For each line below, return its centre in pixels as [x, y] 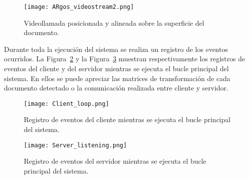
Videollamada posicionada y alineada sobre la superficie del [114, 22]
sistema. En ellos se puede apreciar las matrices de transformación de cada [117, 78]
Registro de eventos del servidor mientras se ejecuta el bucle [115, 161]
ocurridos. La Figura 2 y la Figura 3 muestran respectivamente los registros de [124, 59]
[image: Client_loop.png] [66, 104]
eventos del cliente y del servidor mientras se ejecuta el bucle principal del [117, 68]
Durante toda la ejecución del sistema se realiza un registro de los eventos [116, 49]
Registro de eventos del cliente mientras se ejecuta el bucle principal [127, 119]
